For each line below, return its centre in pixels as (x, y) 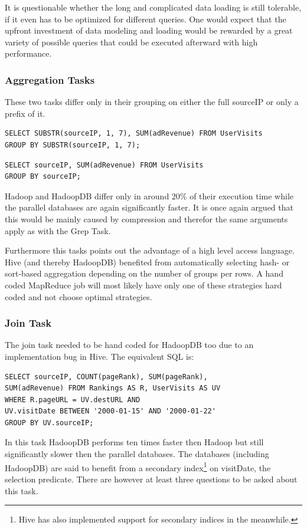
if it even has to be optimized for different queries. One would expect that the (146, 19)
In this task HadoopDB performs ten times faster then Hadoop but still (134, 442)
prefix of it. (25, 113)
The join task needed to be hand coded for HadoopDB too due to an (129, 345)
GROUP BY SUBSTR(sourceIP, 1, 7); (73, 145)
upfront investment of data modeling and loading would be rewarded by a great (149, 30)
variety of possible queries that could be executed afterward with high (131, 42)
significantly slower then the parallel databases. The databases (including (137, 454)
